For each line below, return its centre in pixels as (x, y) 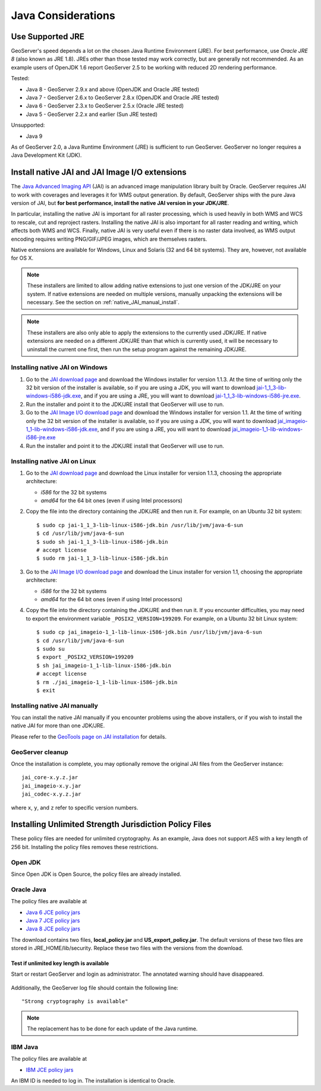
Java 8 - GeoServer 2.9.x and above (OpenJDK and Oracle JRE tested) (112, 89)
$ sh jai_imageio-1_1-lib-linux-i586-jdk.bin (104, 665)
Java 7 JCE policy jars (53, 920)
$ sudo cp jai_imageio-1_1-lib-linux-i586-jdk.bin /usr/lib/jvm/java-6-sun (149, 632)
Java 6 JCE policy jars (53, 912)
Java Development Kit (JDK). (46, 155)
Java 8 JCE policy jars (53, 929)
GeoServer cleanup (40, 752)
